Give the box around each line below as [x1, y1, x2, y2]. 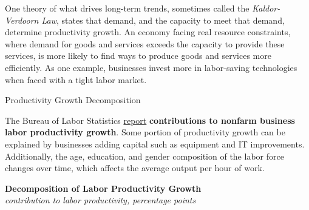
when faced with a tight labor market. [5, 73, 147, 86]
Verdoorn [5, 13, 39, 26]
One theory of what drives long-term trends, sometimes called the [5, 2, 250, 14]
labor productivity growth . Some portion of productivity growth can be [5, 126, 285, 138]
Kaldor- [252, 2, 280, 14]
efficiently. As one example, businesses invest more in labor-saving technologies [5, 61, 297, 73]
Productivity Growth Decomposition [5, 93, 141, 106]
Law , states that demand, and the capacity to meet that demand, [41, 13, 285, 26]
